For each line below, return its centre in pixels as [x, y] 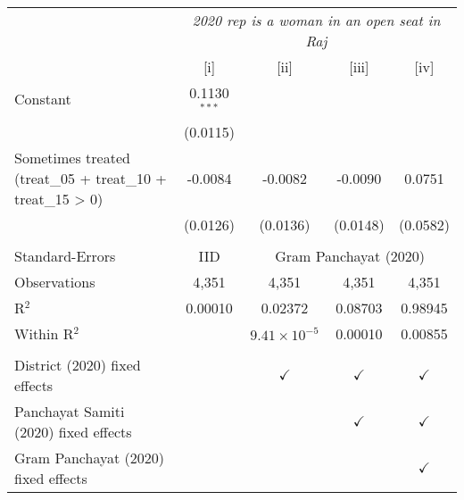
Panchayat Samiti [70, 411]
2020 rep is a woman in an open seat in [316, 20]
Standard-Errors [65, 255]
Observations [55, 281]
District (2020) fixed [78, 364]
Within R [44, 333]
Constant [43, 99]
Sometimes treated [72, 157]
